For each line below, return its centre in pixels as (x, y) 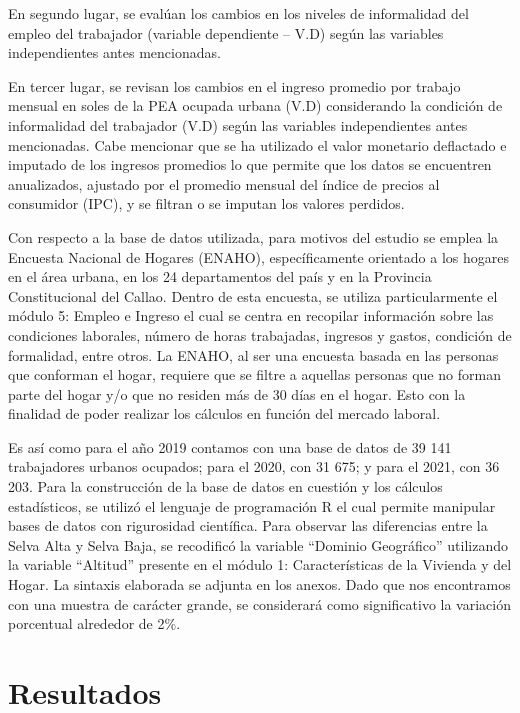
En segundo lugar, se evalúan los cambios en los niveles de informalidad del (238, 13)
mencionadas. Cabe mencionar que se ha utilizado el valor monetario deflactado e (257, 144)
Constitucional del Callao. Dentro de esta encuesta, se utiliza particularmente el (253, 295)
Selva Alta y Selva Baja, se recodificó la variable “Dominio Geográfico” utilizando (258, 544)
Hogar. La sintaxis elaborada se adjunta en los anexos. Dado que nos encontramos (259, 584)
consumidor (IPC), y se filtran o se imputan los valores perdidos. (206, 203)
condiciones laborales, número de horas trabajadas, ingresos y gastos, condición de (260, 334)
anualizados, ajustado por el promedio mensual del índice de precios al (224, 183)
